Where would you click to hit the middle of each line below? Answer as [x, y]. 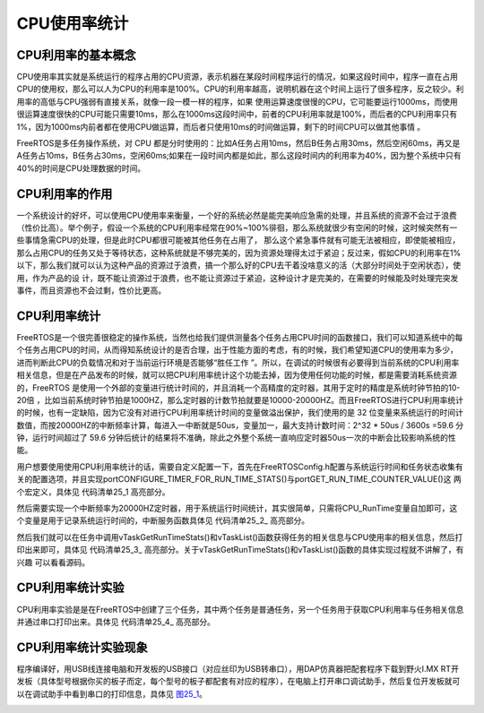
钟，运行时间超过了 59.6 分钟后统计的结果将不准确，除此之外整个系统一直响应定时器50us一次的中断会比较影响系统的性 [236, 438]
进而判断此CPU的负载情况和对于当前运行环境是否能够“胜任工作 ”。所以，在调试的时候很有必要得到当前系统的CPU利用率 [238, 362]
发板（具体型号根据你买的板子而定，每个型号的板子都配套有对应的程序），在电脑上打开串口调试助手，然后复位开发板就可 [238, 682]
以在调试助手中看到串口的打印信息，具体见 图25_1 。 [112, 693]
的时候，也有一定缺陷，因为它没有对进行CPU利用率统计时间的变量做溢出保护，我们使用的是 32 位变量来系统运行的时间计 [240, 413]
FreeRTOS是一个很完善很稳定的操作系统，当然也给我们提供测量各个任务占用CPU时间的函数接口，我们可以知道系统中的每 [240, 337]
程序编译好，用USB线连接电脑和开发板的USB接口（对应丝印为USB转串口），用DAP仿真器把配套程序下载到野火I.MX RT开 [238, 668]
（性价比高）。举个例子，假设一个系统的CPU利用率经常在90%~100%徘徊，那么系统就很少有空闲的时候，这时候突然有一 [237, 228]
